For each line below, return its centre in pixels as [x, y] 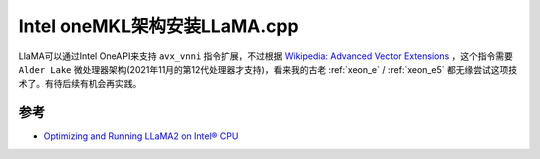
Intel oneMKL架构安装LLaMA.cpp [158, 26]
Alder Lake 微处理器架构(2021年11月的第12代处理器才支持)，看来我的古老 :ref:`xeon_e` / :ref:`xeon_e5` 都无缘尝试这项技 [268, 69]
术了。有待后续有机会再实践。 [80, 84]
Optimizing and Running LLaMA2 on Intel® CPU [141, 136]
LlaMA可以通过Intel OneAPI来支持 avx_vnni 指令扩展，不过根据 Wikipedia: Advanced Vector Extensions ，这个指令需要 [266, 56]
